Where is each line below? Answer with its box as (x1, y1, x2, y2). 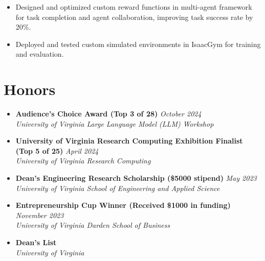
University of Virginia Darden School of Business (15, 220, 170, 230)
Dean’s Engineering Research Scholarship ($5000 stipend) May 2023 (15, 173, 257, 183)
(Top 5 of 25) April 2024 (15, 145, 99, 156)
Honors (4, 79, 56, 100)
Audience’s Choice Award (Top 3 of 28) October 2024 (15, 108, 202, 119)
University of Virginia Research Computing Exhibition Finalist (15, 135, 243, 146)
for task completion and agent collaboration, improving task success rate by (15, 11, 253, 22)
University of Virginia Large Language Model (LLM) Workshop (15, 118, 214, 129)
